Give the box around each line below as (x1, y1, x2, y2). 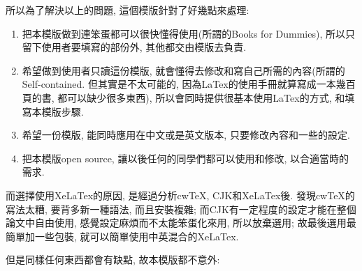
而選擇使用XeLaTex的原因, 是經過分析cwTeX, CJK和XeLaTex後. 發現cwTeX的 (6, 187, 355, 202)
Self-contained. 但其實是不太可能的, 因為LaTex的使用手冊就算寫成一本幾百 (22, 77, 356, 91)
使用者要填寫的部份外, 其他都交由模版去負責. (41, 40, 247, 54)
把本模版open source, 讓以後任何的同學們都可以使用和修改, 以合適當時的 (22, 150, 349, 165)
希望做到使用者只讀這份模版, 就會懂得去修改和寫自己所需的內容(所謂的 (22, 63, 345, 77)
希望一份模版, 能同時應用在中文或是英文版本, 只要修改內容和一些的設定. (22, 127, 350, 142)
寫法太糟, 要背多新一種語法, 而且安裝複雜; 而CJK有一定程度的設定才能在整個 (6, 201, 356, 216)
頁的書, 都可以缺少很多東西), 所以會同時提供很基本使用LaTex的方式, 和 (22, 90, 345, 104)
